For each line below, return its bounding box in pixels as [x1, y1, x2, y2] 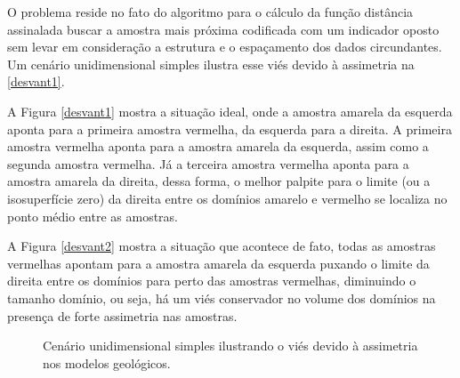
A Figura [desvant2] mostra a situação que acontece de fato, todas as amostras [7, 237, 436, 255]
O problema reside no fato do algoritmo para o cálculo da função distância [7, 3, 414, 20]
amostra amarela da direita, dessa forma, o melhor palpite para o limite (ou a [7, 172, 431, 190]
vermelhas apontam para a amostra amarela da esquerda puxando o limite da [7, 253, 430, 272]
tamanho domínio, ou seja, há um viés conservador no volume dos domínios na [7, 288, 436, 307]
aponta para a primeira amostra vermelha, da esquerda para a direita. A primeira [7, 119, 452, 138]
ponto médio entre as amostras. [7, 206, 179, 225]
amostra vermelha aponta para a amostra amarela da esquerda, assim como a [7, 137, 429, 156]
